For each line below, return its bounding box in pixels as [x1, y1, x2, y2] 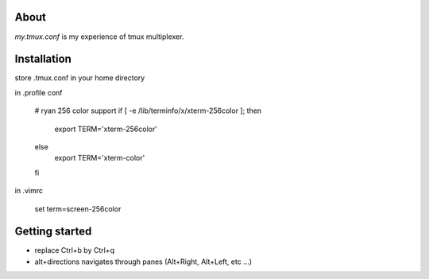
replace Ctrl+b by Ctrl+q [34, 246, 115, 255]
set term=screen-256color [34, 203, 122, 214]
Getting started [14, 225, 92, 238]
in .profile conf [14, 87, 63, 97]
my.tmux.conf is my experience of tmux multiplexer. [14, 32, 184, 41]
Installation [14, 52, 71, 66]
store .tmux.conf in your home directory [14, 73, 145, 83]
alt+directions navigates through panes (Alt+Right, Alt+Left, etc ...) [34, 257, 253, 266]
